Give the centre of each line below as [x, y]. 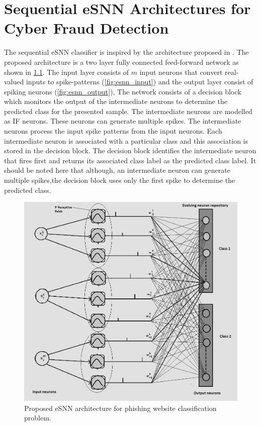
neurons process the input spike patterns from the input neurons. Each [113, 131]
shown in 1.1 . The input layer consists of [67, 72]
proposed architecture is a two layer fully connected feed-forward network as [121, 62]
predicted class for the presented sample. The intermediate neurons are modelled [128, 111]
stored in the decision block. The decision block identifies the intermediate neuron [130, 150]
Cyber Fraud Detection [86, 28]
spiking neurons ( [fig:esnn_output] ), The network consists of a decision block [123, 91]
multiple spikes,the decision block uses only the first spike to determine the [120, 180]
